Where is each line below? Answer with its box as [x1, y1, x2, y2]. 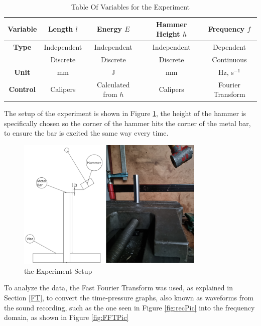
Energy [96, 24, 122, 34]
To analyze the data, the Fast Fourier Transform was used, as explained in [4, 282, 233, 293]
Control [9, 84, 36, 94]
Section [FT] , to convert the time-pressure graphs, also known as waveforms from [4, 292, 254, 302]
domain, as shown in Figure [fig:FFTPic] [4, 312, 129, 322]
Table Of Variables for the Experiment [71, 2, 190, 12]
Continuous [212, 54, 247, 64]
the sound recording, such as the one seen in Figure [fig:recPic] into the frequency [4, 302, 255, 312]
